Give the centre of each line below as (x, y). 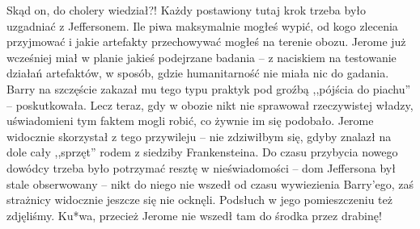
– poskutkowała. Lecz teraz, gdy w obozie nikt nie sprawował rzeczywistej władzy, (210, 104)
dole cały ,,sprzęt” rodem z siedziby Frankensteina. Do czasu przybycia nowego (202, 152)
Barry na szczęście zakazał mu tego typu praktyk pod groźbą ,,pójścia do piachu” (209, 88)
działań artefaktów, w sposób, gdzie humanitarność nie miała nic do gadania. (198, 73)
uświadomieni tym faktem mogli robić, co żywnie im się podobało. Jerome (190, 121)
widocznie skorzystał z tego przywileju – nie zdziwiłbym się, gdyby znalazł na (199, 136)
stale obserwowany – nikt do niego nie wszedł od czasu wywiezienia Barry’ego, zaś (210, 183)
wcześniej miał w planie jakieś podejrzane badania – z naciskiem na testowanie (202, 57)
